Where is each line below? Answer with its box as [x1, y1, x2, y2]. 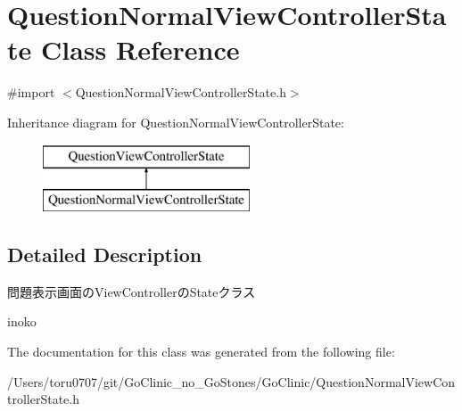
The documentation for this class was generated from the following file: [7, 342, 395, 361]
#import [7, 83, 55, 102]
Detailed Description [7, 241, 202, 268]
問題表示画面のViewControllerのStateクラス [7, 282, 256, 300]
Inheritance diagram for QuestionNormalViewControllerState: [7, 112, 344, 131]
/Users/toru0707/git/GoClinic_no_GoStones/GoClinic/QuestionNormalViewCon [7, 372, 456, 390]
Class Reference [40, 31, 240, 68]
